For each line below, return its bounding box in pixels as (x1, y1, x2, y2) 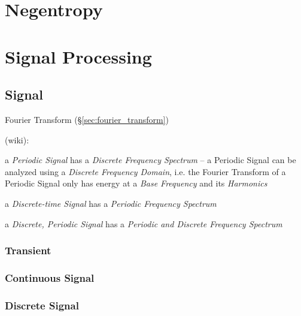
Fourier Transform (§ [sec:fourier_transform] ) (5, 113, 169, 125)
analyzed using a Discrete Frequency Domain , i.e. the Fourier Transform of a (5, 165, 286, 177)
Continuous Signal (5, 270, 95, 285)
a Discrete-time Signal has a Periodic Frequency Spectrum (5, 197, 217, 209)
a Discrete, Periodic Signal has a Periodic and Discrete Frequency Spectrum (5, 217, 282, 230)
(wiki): (5, 133, 29, 146)
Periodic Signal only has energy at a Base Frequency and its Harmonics (5, 177, 267, 189)
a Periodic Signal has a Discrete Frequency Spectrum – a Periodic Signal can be (5, 154, 296, 166)
